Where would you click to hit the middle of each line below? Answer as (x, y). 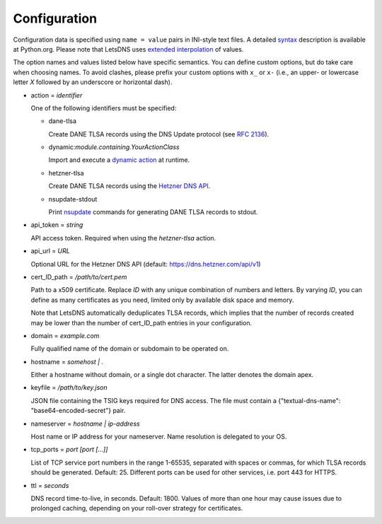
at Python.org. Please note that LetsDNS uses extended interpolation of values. (128, 49)
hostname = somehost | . (67, 361)
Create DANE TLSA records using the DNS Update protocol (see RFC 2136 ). (159, 134)
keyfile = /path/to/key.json (69, 388)
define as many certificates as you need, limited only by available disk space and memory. (162, 300)
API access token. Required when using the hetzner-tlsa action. (123, 238)
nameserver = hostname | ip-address (86, 424)
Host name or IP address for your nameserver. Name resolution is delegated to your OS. (159, 437)
